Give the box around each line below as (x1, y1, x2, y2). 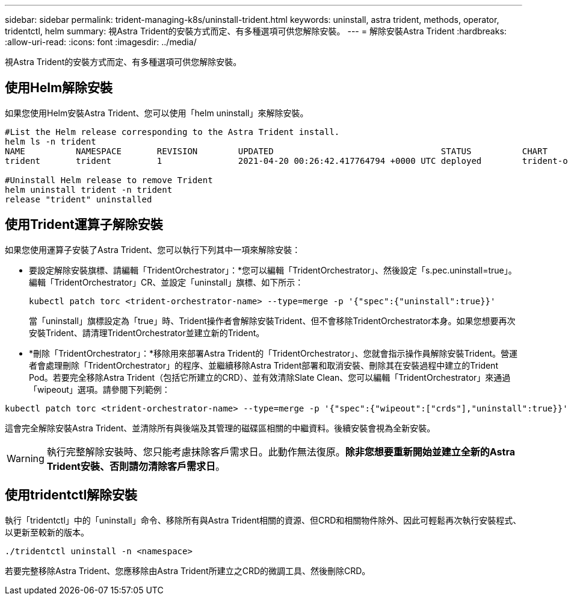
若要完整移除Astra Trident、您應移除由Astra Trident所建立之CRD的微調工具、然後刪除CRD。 (5, 565, 371, 576)
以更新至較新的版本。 (5, 527, 89, 537)
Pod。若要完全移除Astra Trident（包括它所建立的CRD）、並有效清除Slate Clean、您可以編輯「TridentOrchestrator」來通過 (29, 372, 511, 383)
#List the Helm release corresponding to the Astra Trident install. (5, 127, 340, 137)
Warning (7, 452, 45, 464)
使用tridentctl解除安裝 (5, 487, 138, 503)
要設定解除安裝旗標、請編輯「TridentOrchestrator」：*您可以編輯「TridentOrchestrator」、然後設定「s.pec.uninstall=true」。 (29, 264, 517, 275)
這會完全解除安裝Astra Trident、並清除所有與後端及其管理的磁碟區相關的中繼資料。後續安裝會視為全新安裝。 (5, 422, 436, 433)
